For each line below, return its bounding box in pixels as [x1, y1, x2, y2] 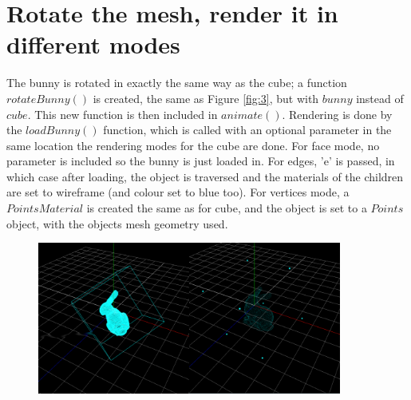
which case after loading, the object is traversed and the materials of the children [6, 168, 404, 184]
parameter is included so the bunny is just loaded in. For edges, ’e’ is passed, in [6, 152, 395, 169]
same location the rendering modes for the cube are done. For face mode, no [6, 137, 380, 153]
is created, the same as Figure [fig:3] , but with [93, 89, 319, 106]
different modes [6, 28, 180, 61]
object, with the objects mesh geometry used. [6, 215, 228, 232]
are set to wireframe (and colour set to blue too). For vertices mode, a [6, 184, 350, 200]
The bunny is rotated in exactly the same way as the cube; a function [6, 74, 347, 91]
